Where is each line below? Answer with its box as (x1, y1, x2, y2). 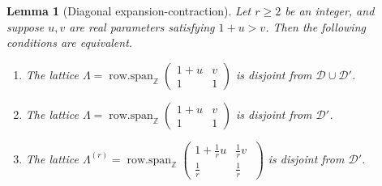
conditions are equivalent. (6, 34, 133, 51)
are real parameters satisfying (69, 18, 215, 35)
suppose (6, 18, 45, 35)
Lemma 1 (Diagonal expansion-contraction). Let (6, 2, 251, 19)
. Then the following (265, 18, 366, 35)
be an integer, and (285, 2, 375, 19)
